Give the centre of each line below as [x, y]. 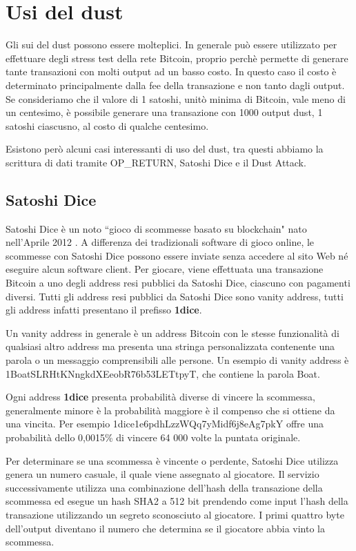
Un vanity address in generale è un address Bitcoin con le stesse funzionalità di [172, 332]
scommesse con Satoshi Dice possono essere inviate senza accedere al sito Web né [177, 255]
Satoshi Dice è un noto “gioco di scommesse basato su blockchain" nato [156, 228]
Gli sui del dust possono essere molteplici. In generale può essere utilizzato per [171, 45]
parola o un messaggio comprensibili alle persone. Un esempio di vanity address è [177, 360]
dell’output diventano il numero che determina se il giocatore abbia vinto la [165, 528]
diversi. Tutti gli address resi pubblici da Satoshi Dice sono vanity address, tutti [175, 296]
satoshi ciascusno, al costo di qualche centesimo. [107, 125]
